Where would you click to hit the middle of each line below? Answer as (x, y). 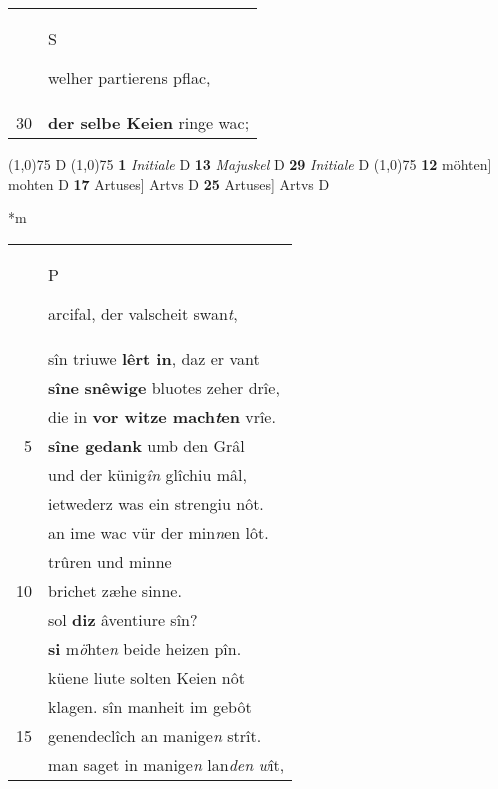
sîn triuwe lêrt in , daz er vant (154, 358)
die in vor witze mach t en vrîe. (162, 416)
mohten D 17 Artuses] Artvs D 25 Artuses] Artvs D (169, 183)
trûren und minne (110, 561)
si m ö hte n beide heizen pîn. (145, 648)
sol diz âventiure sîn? (123, 619)
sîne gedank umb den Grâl (146, 445)
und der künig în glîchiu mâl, (147, 474)
